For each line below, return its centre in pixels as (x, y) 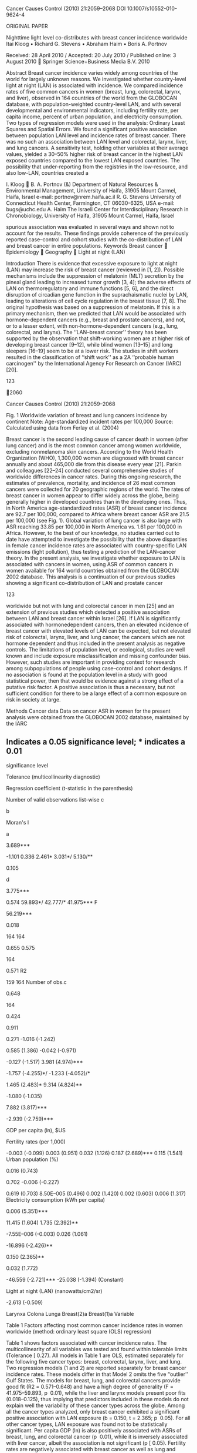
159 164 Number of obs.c (36, 982)
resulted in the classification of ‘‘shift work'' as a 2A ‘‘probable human (90, 357)
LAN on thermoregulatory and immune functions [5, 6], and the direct (90, 288)
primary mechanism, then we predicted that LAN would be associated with (96, 313)
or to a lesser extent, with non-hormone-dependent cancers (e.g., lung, (92, 326)
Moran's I (18, 822)
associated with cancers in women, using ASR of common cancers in (90, 564)
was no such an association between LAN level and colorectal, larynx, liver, (97, 142)
